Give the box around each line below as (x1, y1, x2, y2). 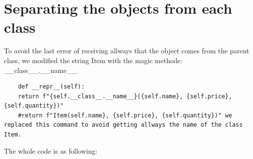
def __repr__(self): (18, 83, 85, 91)
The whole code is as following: (4, 145, 98, 156)
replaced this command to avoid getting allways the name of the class (4, 121, 243, 129)
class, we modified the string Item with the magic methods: (4, 55, 182, 65)
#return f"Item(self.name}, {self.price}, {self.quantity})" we (18, 112, 232, 119)
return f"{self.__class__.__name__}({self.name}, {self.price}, (18, 92, 232, 100)
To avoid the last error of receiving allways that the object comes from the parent (4, 45, 250, 56)
